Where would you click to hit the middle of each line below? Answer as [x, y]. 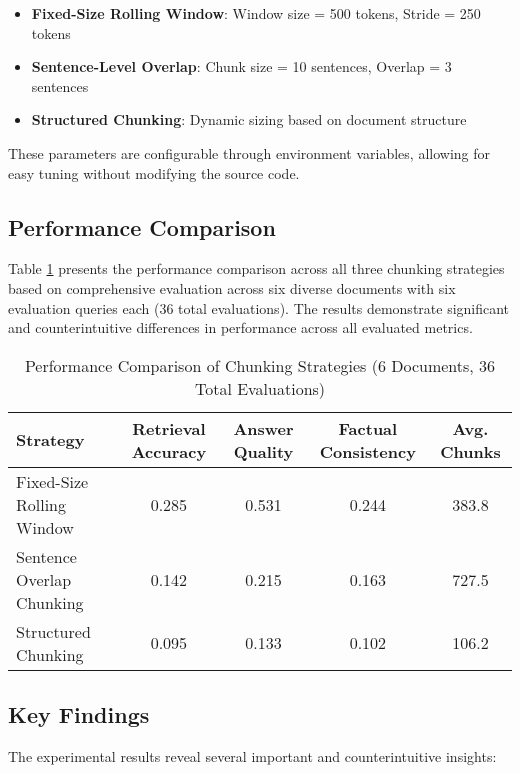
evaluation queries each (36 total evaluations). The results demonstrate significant [259, 307]
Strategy [50, 440]
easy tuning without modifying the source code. [154, 172]
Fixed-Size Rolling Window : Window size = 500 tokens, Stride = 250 [256, 13]
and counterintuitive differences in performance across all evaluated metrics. [240, 327]
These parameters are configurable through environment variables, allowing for [249, 152]
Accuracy [169, 451]
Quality [263, 451]
